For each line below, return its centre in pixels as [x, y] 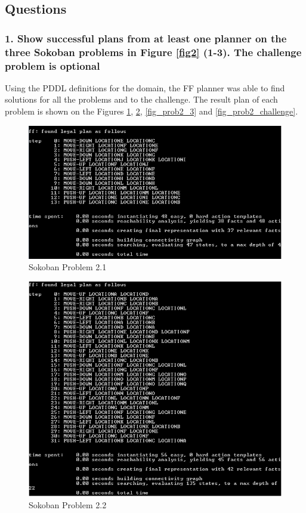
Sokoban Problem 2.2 [68, 504]
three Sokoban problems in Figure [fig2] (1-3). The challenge [153, 52]
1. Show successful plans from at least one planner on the [146, 38]
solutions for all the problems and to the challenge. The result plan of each [141, 99]
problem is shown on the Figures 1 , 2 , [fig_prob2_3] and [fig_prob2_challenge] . [152, 111]
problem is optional [52, 65]
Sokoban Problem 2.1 [68, 267]
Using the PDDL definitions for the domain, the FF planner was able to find [145, 87]
